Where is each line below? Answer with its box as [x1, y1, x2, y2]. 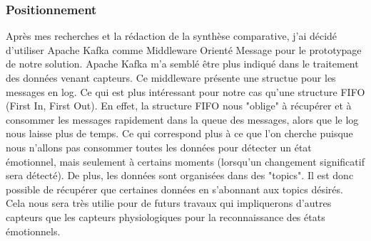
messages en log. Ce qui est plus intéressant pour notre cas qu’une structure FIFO [6, 84, 365, 99]
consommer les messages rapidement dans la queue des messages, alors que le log [6, 112, 359, 127]
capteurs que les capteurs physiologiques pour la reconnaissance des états [6, 209, 325, 224]
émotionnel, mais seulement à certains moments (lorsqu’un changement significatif [6, 154, 365, 168]
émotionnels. [6, 223, 61, 238]
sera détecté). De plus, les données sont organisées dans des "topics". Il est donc [6, 168, 354, 183]
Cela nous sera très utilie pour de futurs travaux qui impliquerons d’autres [6, 196, 332, 210]
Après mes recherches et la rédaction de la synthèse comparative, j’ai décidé [6, 28, 337, 43]
